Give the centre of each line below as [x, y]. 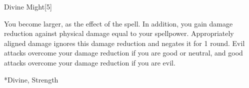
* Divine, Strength [31, 79]
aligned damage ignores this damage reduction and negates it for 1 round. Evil [124, 43]
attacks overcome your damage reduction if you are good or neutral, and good [123, 53]
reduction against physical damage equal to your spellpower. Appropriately [119, 33]
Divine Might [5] [28, 6]
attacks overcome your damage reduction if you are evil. [90, 62]
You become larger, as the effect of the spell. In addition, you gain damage [118, 23]
